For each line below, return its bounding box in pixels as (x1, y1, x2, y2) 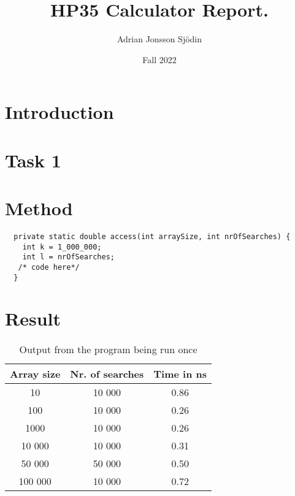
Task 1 (5, 147, 61, 172)
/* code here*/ (18, 262, 80, 272)
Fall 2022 (142, 53, 177, 66)
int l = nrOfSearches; (22, 253, 115, 262)
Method (5, 196, 73, 221)
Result (5, 306, 61, 331)
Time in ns (153, 367, 207, 381)
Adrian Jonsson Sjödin (117, 32, 202, 45)
